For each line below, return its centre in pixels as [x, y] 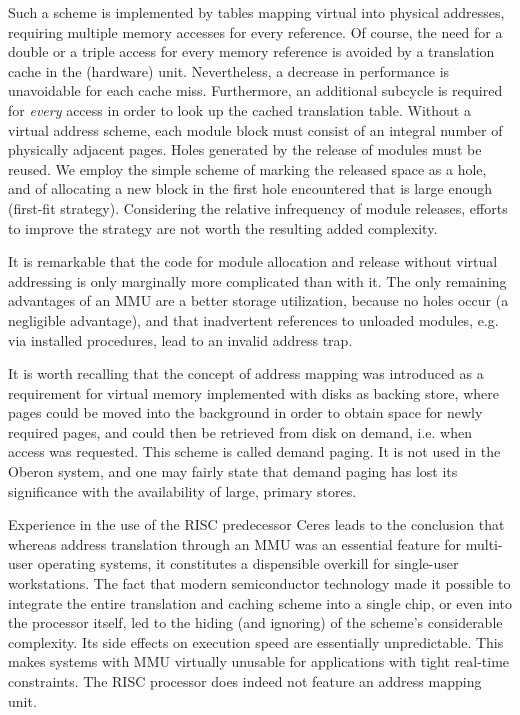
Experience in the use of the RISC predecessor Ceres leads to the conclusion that [256, 524]
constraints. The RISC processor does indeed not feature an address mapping [245, 681]
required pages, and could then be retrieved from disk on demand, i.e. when [240, 431]
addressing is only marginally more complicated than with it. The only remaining [257, 280]
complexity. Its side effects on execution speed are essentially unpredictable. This [256, 641]
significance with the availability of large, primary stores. [182, 490]
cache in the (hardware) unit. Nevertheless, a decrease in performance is [229, 70]
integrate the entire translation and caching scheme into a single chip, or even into [260, 602]
